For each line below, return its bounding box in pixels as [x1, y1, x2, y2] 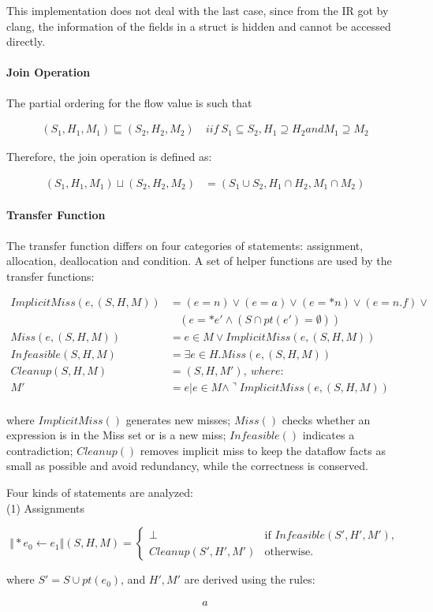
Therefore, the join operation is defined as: [6, 148, 212, 165]
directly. [6, 33, 46, 50]
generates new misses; [125, 411, 231, 427]
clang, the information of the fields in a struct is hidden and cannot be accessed [6, 17, 391, 34]
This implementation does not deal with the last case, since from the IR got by [6, 2, 389, 18]
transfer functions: [6, 267, 95, 284]
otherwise [264, 546, 311, 558]
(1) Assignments [6, 499, 84, 516]
